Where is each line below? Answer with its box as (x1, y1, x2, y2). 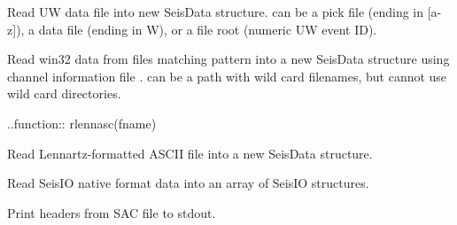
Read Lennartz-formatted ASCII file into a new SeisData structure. (7, 144, 373, 162)
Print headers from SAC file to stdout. (7, 203, 216, 221)
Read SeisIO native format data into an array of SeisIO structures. (7, 174, 369, 192)
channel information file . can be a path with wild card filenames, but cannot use (7, 66, 447, 85)
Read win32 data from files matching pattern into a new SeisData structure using (7, 50, 450, 68)
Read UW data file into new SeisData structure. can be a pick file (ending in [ (7, 3, 431, 20)
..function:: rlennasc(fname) (7, 113, 157, 132)
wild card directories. (7, 84, 121, 103)
